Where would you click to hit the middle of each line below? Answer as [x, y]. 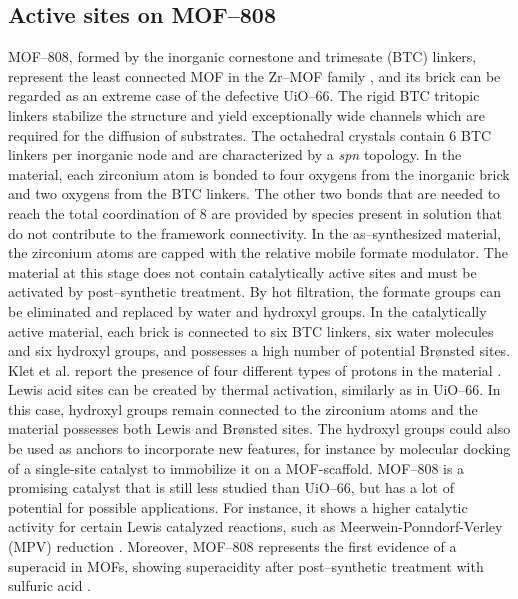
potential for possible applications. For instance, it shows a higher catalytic [238, 506]
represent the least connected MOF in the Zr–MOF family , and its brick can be [254, 75]
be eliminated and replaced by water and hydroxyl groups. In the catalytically [247, 310]
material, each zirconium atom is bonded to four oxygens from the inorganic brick [259, 173]
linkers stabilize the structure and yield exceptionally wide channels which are [246, 114]
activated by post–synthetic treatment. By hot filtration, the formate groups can [254, 291]
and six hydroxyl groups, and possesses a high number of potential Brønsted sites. [259, 350]
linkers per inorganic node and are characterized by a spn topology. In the [235, 154]
